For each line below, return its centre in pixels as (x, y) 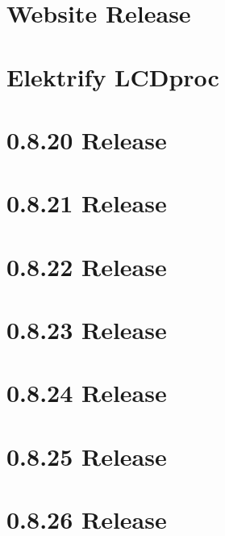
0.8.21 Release (87, 203)
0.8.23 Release (87, 330)
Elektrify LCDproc (113, 76)
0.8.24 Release (87, 393)
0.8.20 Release (87, 139)
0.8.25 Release (87, 456)
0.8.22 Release (87, 266)
